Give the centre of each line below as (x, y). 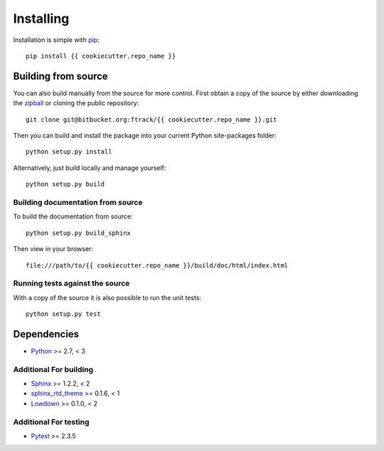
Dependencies (46, 334)
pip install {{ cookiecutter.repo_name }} (101, 56)
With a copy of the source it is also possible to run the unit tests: (107, 297)
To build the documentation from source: (73, 216)
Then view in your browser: (53, 249)
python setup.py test (63, 314)
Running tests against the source (71, 283)
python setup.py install (69, 152)
